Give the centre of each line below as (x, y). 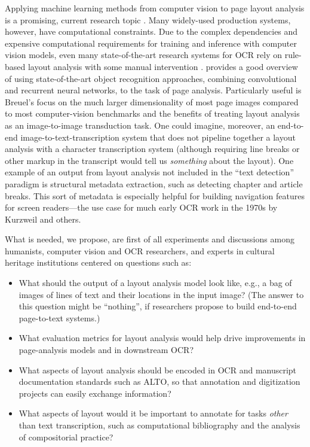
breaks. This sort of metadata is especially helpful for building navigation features (155, 195)
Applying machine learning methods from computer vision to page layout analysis (155, 8)
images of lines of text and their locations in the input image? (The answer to (161, 294)
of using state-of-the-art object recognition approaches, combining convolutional (151, 78)
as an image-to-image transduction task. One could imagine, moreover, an (140, 125)
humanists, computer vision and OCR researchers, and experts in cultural (140, 250)
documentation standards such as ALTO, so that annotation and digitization (159, 381)
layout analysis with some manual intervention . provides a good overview (163, 66)
